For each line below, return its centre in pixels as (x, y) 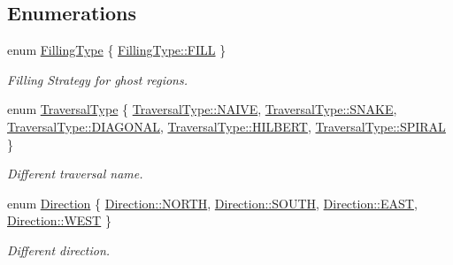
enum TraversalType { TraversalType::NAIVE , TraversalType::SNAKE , (202, 109)
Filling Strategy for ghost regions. (98, 79)
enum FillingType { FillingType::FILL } (117, 50)
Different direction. (59, 250)
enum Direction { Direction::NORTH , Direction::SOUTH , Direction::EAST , (212, 203)
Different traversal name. (75, 174)
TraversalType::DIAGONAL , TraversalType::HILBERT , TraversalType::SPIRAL (226, 126)
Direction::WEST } (59, 220)
